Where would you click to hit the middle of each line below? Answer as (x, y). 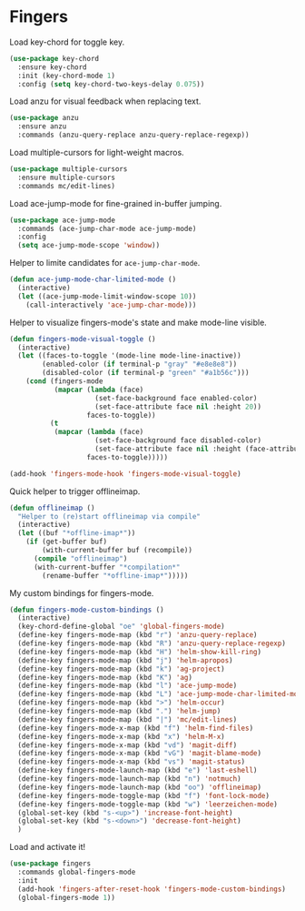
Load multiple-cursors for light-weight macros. (97, 153)
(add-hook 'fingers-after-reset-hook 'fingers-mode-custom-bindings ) (152, 889)
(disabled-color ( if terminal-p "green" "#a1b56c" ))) (146, 373)
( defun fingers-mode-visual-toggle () (83, 339)
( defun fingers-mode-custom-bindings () (87, 610)
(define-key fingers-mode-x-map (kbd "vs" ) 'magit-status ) (132, 762)
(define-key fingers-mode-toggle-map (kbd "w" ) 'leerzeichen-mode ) (148, 804)
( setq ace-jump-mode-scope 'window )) (89, 246)
